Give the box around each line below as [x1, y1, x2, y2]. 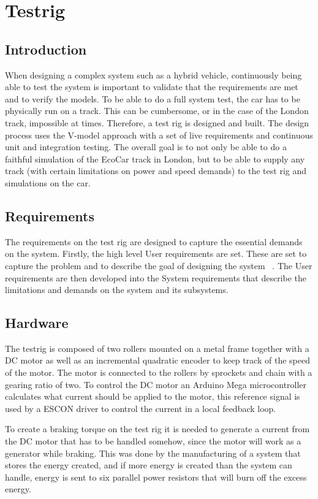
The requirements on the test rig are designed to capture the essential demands [5, 235, 303, 248]
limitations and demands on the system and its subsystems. [5, 283, 229, 296]
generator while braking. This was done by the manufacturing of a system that [5, 446, 301, 459]
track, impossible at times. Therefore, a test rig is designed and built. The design [5, 116, 309, 129]
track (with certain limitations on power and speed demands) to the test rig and [5, 164, 307, 177]
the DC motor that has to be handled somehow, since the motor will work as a [5, 435, 301, 448]
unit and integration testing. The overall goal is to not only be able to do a [5, 140, 287, 153]
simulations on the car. [5, 176, 91, 189]
